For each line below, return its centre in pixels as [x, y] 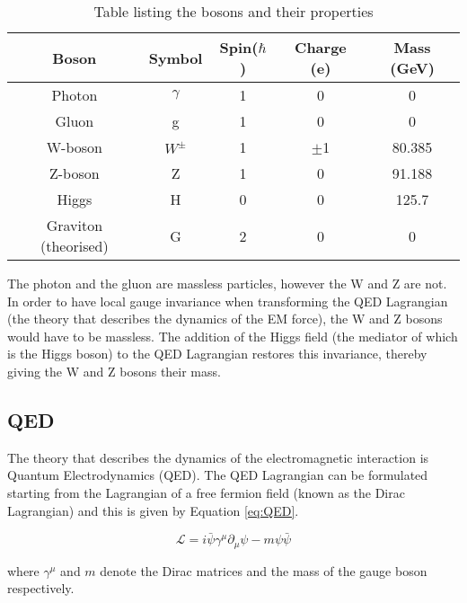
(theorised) [74, 246]
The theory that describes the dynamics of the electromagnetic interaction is [218, 457]
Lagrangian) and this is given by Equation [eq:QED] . [153, 510]
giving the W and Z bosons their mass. [114, 371]
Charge [321, 47]
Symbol [176, 58]
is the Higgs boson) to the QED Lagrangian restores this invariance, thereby [217, 354]
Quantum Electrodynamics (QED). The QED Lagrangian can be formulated [218, 475]
